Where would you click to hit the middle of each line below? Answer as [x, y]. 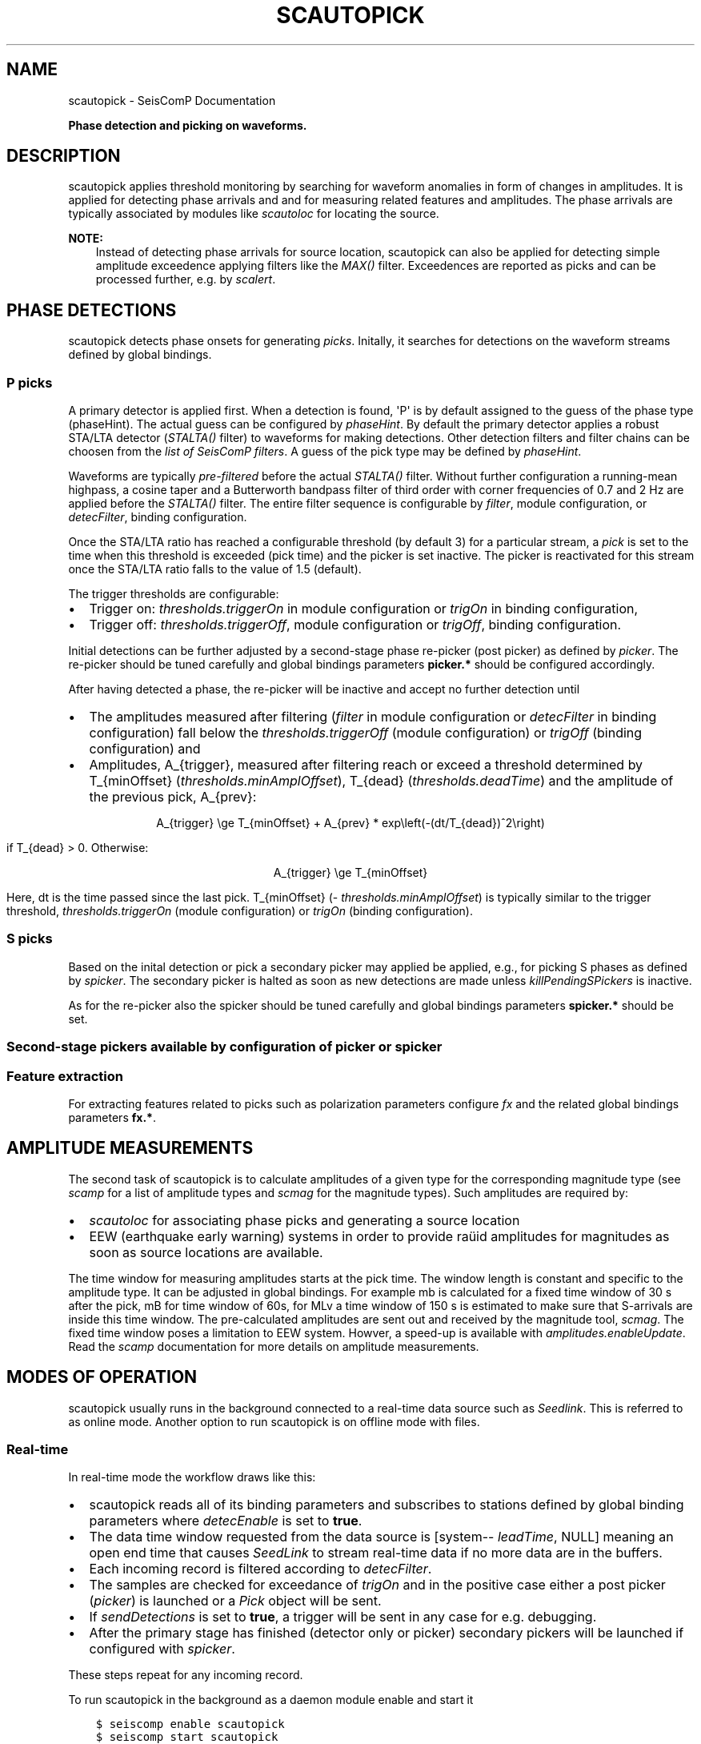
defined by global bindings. [140, 355]
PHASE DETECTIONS [92, 310]
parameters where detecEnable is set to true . [226, 1521]
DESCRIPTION [64, 156]
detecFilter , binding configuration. [158, 517]
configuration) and [145, 749]
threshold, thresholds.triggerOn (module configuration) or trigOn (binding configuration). [240, 911]
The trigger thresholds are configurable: [174, 594]
